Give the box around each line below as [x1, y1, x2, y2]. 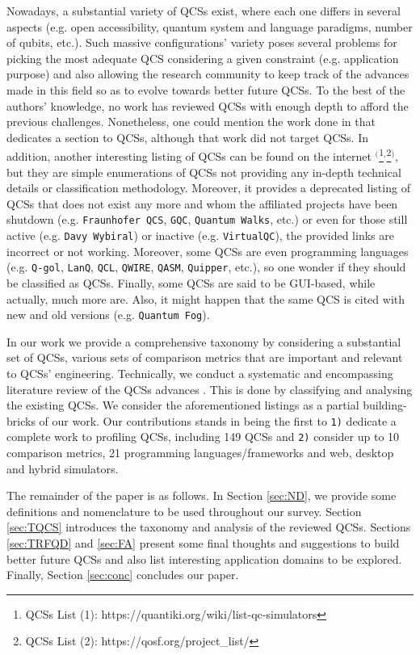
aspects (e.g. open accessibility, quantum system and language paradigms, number [6, 18, 413, 35]
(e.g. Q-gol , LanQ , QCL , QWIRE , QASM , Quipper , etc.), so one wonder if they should [6, 258, 406, 275]
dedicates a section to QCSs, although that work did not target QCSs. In [6, 128, 368, 145]
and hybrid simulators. [6, 460, 119, 477]
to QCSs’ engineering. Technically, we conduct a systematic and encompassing [6, 364, 393, 381]
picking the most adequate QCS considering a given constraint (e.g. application [6, 49, 399, 66]
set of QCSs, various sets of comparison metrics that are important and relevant [6, 349, 403, 366]
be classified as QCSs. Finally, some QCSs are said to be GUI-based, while [6, 274, 376, 291]
